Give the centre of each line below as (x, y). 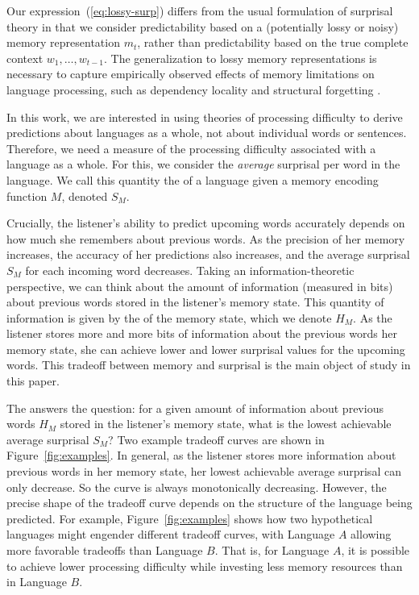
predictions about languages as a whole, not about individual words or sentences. (207, 133)
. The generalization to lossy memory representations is (241, 58)
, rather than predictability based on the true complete (273, 42)
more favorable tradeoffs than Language (105, 550)
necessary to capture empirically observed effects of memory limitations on (191, 74)
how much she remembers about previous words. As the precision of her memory (206, 238)
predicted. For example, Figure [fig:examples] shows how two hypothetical (190, 518)
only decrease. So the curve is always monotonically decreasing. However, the (197, 487)
